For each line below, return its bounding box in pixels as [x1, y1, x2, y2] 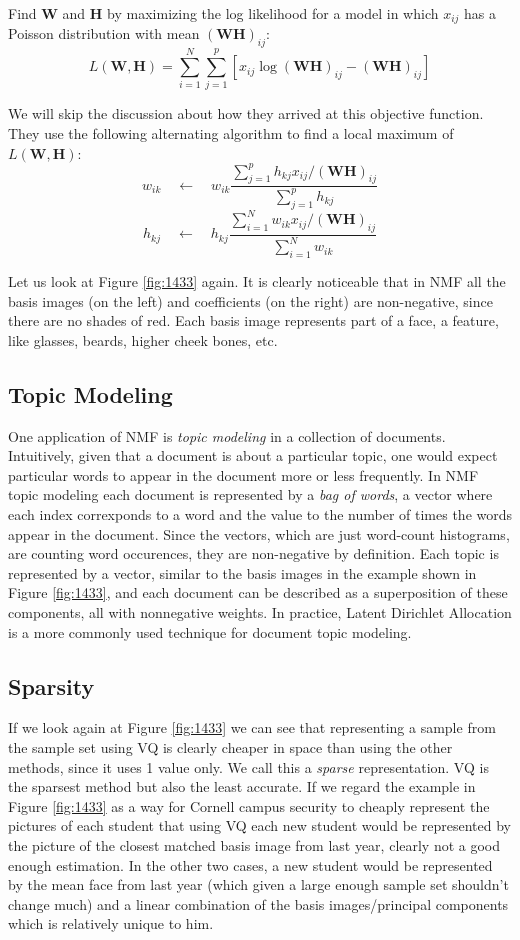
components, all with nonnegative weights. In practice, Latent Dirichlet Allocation [8, 602, 512, 623]
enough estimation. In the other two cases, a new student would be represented [8, 854, 493, 875]
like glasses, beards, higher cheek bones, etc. [8, 329, 278, 350]
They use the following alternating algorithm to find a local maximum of [8, 122, 454, 143]
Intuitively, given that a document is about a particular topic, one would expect [8, 445, 498, 466]
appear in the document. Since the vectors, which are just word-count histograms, [8, 523, 510, 544]
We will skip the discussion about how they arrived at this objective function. [8, 103, 484, 124]
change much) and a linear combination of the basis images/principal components [8, 893, 509, 914]
